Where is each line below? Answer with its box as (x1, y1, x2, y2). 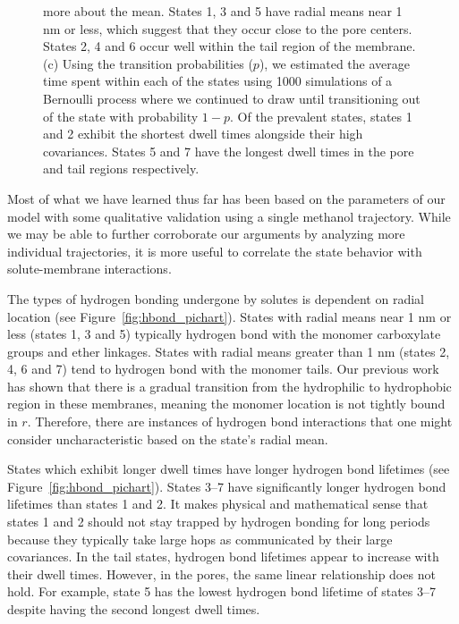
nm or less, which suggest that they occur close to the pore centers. (43, 19, 412, 38)
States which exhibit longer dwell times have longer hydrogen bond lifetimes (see (7, 460, 450, 478)
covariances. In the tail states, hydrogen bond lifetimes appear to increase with (7, 547, 439, 566)
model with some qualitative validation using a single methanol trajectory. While (7, 207, 451, 225)
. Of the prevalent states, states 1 (230, 106, 412, 125)
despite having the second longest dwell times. (7, 600, 260, 618)
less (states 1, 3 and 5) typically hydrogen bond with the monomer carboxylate (7, 325, 441, 343)
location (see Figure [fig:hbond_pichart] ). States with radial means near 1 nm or (7, 307, 452, 325)
